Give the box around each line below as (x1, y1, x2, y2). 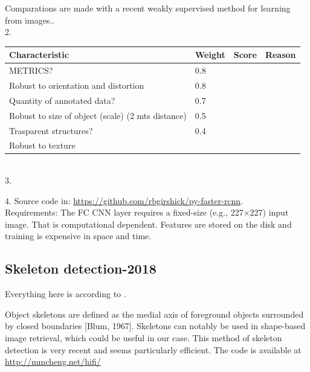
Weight (195, 48, 225, 61)
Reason (265, 48, 296, 61)
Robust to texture (9, 139, 76, 152)
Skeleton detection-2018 (5, 259, 157, 278)
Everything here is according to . (5, 287, 126, 300)
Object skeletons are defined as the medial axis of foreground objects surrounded (5, 307, 304, 320)
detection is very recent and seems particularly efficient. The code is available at (5, 343, 302, 356)
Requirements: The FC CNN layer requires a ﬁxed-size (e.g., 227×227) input (5, 206, 289, 219)
